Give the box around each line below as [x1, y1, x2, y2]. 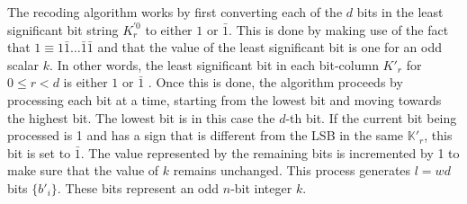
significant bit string [7, 20, 119, 39]
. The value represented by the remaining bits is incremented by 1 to [80, 143, 460, 162]
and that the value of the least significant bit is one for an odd [97, 38, 442, 57]
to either [145, 20, 193, 39]
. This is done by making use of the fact [229, 20, 449, 39]
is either [63, 73, 108, 92]
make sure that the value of [7, 161, 159, 180]
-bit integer [230, 178, 292, 197]
